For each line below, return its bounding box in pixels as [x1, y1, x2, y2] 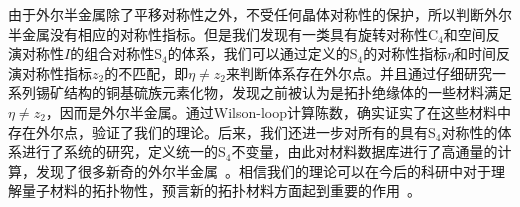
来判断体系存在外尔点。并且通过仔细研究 [226, 62, 493, 83]
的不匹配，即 [104, 62, 189, 83]
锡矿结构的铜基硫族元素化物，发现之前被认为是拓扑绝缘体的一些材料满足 [35, 82, 512, 103]
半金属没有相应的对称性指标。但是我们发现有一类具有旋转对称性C [8, 23, 439, 44]
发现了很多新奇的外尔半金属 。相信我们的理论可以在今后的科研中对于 [35, 160, 491, 181]
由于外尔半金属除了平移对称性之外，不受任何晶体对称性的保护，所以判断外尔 [8, 4, 512, 24]
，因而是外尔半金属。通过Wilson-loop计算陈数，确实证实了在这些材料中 [45, 101, 512, 122]
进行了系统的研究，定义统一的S [21, 141, 226, 162]
